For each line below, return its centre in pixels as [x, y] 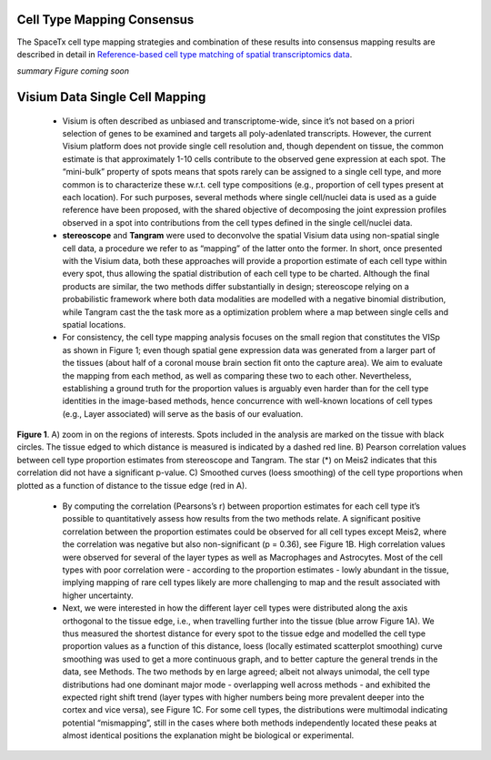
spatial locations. [94, 324]
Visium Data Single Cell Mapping [111, 97]
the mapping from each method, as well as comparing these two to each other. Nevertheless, [237, 375]
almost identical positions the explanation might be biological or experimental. [208, 735]
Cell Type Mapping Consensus [105, 20]
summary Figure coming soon [73, 71]
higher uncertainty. [98, 595]
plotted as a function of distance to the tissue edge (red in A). [132, 485]
